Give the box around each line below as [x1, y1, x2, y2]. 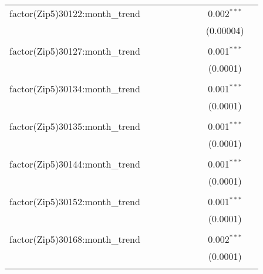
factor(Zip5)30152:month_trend [9, 195, 140, 208]
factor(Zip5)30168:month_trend [9, 232, 140, 246]
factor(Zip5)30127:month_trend [9, 44, 140, 58]
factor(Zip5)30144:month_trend [9, 157, 140, 171]
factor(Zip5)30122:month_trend [9, 6, 140, 20]
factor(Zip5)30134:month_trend [9, 82, 140, 95]
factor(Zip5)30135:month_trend [9, 119, 140, 133]
